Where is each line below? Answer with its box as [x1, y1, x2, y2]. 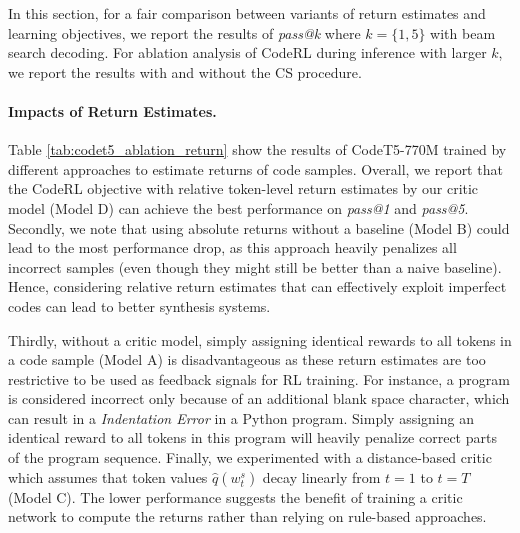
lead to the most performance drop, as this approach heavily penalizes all [8, 237, 457, 258]
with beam [430, 22, 496, 43]
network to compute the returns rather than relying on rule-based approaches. [8, 506, 487, 527]
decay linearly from [262, 466, 381, 487]
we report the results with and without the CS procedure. [8, 61, 362, 82]
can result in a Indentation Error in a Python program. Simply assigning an [8, 407, 474, 428]
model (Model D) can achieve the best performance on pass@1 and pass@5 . [8, 197, 469, 218]
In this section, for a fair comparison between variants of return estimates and [8, 3, 486, 23]
